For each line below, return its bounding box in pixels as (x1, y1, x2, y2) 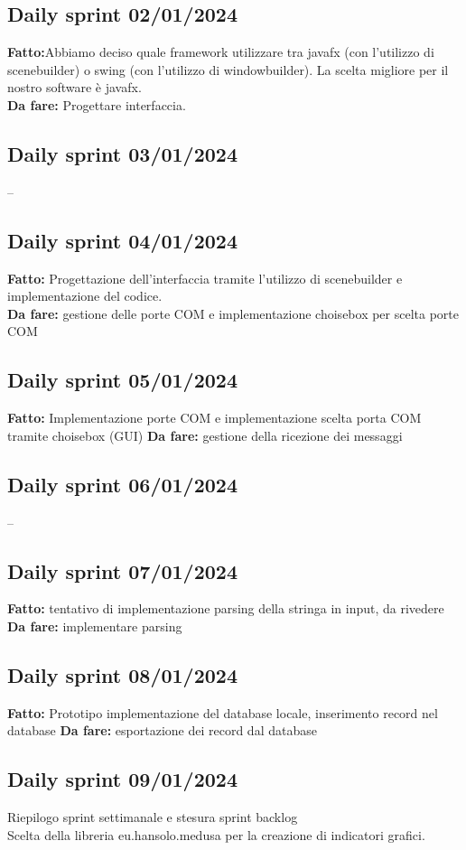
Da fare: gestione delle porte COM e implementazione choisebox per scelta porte (7, 304, 460, 322)
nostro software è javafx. (7, 78, 142, 97)
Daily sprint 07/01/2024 (7, 556, 238, 584)
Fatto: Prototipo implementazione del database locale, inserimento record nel (7, 703, 438, 722)
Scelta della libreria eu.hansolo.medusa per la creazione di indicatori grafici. (7, 825, 425, 844)
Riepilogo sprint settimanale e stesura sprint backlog (7, 808, 298, 827)
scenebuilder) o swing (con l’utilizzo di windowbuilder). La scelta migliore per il (7, 60, 449, 79)
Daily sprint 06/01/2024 (7, 470, 238, 498)
